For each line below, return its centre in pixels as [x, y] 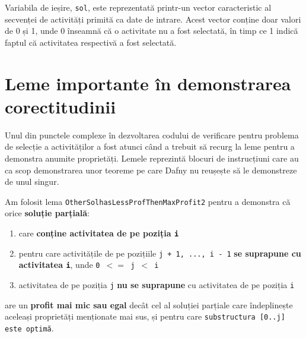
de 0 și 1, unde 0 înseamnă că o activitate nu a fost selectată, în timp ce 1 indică [152, 31]
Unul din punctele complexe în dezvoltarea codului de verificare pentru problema [152, 135]
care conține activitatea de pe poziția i [99, 233]
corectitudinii [60, 106]
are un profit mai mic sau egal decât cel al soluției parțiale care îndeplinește [149, 304]
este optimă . [29, 328]
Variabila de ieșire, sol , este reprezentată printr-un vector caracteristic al [138, 7]
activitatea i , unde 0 [59, 265]
